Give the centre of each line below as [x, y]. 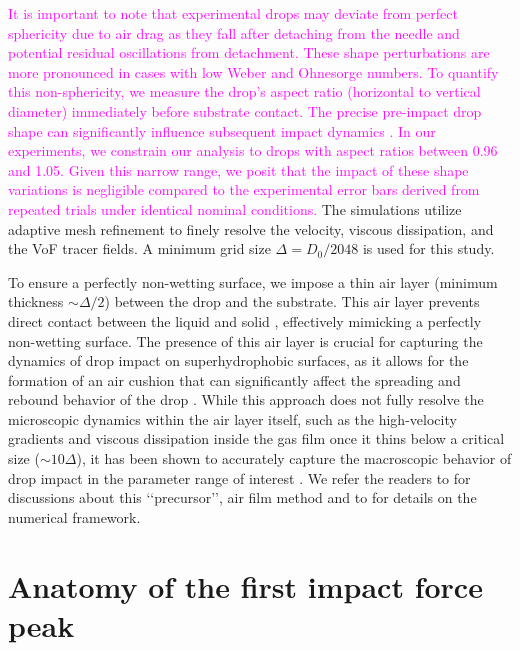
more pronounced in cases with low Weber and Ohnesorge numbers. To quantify [253, 71]
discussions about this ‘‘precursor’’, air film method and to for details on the [242, 497]
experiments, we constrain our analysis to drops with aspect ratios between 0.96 [253, 150]
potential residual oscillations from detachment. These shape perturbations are [249, 52]
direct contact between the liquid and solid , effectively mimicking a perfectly [245, 320]
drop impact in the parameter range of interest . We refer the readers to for [239, 477]
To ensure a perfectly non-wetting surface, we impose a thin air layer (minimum [253, 281]
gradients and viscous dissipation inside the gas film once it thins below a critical [256, 438]
